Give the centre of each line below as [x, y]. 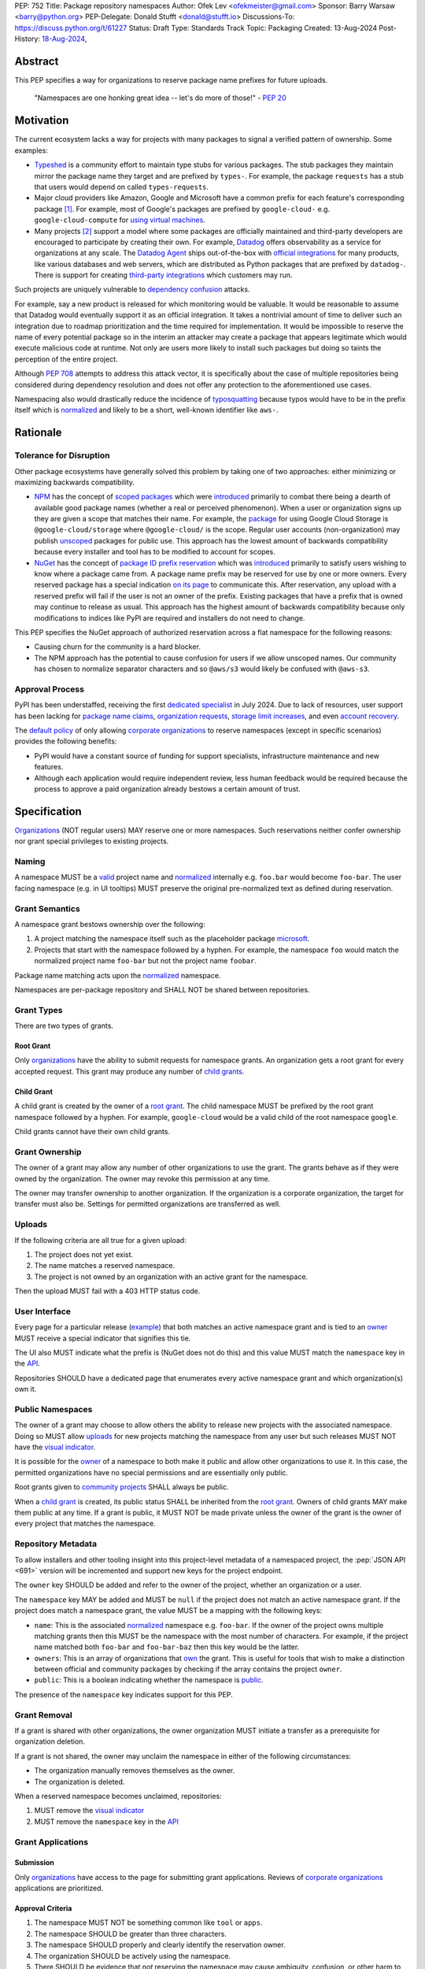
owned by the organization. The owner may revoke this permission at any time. [142, 1178]
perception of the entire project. [66, 359]
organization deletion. [50, 1741]
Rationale [38, 433]
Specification [48, 811]
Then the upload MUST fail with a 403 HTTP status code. [107, 1291]
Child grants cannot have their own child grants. [92, 1132]
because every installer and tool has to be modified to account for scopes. [155, 552]
